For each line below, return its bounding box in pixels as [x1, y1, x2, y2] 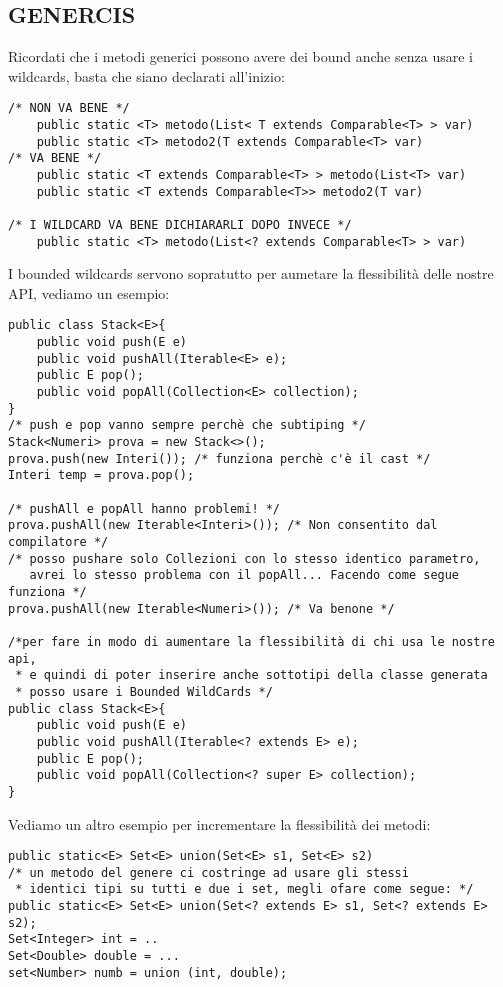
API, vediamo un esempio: [8, 282, 170, 303]
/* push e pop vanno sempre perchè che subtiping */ [8, 418, 366, 433]
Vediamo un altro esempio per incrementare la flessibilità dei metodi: [8, 813, 431, 834]
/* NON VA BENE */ [8, 101, 130, 116]
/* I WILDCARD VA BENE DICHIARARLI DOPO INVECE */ [8, 217, 352, 232]
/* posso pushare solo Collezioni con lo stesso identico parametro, [8, 551, 481, 566]
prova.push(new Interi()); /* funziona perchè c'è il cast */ [8, 451, 431, 466]
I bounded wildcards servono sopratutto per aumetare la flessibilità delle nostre [8, 263, 494, 284]
